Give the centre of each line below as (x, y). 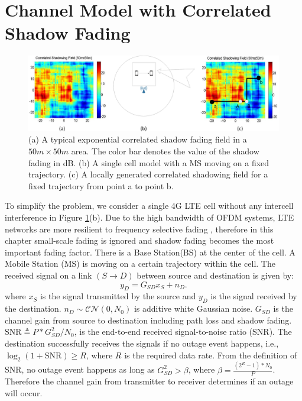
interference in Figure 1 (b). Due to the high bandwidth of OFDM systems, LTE (150, 217)
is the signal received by (254, 296)
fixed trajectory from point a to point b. (101, 185)
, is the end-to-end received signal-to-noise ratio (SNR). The (183, 332)
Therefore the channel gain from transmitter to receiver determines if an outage (149, 381)
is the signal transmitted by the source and (118, 296)
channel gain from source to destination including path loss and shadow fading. (148, 320)
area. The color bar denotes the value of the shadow (165, 151)
